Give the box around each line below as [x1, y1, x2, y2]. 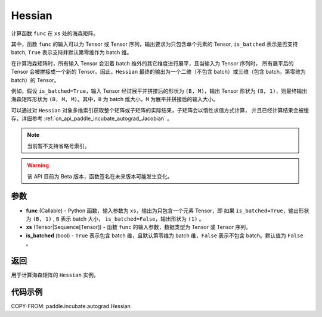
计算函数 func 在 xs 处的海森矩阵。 [11, 30, 99, 37]
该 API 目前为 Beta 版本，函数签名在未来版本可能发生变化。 [27, 172, 173, 180]
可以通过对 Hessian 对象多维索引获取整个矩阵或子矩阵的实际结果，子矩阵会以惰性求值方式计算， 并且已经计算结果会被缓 [11, 106, 309, 114]
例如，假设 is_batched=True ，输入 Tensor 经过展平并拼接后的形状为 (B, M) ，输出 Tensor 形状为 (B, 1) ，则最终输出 [11, 87, 308, 95]
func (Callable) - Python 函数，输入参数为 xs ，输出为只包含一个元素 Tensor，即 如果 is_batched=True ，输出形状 [26, 207, 309, 214]
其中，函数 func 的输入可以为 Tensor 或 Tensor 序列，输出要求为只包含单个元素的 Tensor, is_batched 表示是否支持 [11, 40, 298, 48]
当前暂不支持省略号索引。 [27, 142, 90, 149]
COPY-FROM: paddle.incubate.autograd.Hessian [11, 302, 131, 309]
